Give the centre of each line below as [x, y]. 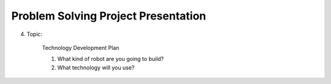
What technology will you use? [96, 68]
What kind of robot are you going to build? [111, 59]
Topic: [35, 34]
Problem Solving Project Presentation [109, 16]
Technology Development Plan [81, 47]
